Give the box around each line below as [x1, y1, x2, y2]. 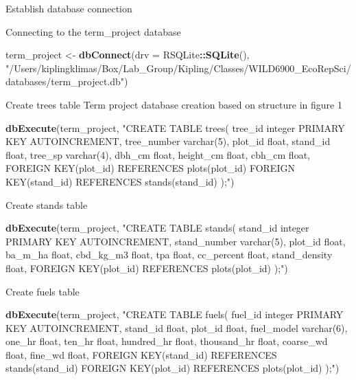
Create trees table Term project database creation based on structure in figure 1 [5, 97, 342, 111]
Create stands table [5, 197, 88, 212]
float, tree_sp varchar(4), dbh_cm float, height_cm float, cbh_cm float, [5, 147, 310, 161]
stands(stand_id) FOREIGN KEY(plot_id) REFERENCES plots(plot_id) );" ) [5, 361, 340, 375]
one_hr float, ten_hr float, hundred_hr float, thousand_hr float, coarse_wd [5, 334, 328, 348]
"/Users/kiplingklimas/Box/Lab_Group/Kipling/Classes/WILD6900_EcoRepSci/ [5, 60, 351, 75]
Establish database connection [5, 1, 132, 15]
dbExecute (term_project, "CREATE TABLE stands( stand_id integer [5, 221, 309, 235]
